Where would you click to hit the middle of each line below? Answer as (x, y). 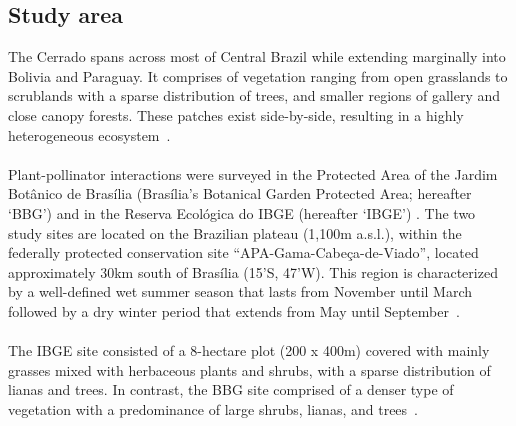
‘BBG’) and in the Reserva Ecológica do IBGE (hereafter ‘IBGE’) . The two (242, 212)
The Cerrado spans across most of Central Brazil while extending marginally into (257, 56)
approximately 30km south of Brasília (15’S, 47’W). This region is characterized (253, 271)
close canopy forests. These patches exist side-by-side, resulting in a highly (236, 114)
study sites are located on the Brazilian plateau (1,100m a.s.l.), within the (235, 232)
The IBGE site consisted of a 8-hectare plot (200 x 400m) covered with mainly (249, 350)
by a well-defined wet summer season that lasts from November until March (240, 291)
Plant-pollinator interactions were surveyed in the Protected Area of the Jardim (253, 173)
